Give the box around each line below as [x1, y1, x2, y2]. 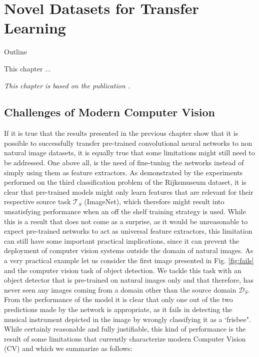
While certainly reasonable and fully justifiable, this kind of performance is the [4, 324, 246, 334]
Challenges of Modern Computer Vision [4, 104, 215, 120]
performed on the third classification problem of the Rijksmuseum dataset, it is [4, 177, 246, 187]
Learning [4, 17, 66, 38]
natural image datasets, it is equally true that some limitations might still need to [4, 147, 255, 158]
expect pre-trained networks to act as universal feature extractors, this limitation [4, 226, 252, 236]
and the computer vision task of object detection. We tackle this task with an [4, 265, 241, 275]
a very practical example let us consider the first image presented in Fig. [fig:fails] [4, 255, 254, 266]
